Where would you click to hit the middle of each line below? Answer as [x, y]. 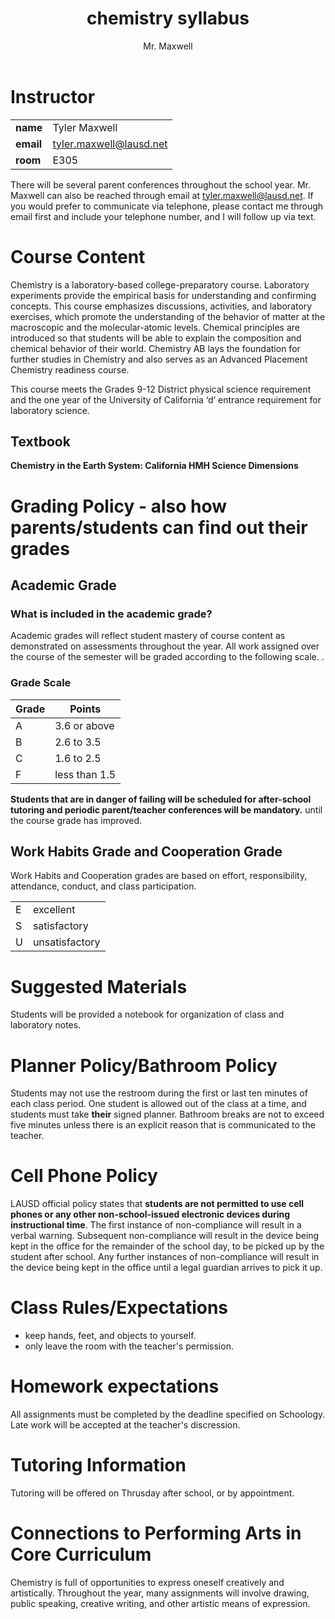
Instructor [53, 96]
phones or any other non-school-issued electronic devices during [150, 1214]
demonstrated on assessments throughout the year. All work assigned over [165, 646]
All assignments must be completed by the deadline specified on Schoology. [168, 1414]
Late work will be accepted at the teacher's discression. [125, 1425]
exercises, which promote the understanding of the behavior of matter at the [168, 316]
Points [85, 709]
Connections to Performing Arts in [156, 1533]
